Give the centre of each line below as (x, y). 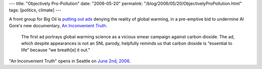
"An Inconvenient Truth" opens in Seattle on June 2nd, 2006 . (70, 61)
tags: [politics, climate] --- (35, 10)
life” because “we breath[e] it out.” (56, 50)
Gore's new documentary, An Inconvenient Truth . (58, 26)
